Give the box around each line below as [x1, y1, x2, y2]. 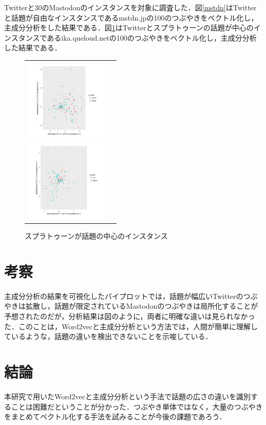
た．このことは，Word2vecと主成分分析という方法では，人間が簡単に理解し [4, 321, 258, 331]
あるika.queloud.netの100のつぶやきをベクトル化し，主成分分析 [47, 32, 257, 43]
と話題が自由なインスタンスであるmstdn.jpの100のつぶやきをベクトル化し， [4, 12, 258, 23]
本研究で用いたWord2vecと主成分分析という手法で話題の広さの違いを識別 [4, 391, 251, 401]
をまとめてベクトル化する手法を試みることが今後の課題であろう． [4, 411, 226, 422]
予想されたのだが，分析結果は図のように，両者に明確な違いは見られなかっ [4, 311, 255, 321]
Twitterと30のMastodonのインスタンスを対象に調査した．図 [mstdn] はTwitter [4, 2, 257, 12]
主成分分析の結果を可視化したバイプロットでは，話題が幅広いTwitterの [4, 290, 243, 301]
